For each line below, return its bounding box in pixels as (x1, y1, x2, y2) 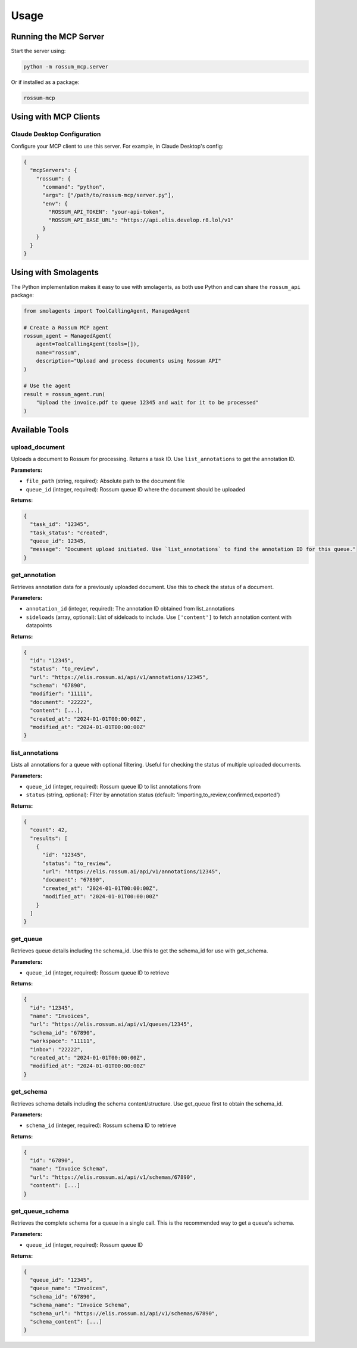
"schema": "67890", (30, 682, 87, 689)
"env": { (42, 200, 68, 207)
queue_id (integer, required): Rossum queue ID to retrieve (26, 969, 170, 976)
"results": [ (30, 835, 68, 842)
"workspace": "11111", (30, 1038, 96, 1045)
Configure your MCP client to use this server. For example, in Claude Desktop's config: (11, 142, 224, 150)
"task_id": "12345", (30, 521, 90, 528)
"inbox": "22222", (30, 1046, 83, 1053)
